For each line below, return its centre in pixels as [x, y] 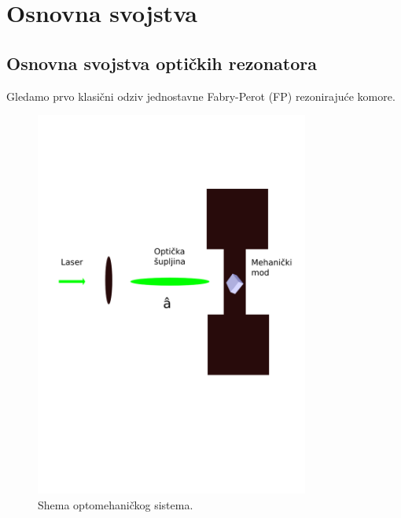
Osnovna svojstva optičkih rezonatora [162, 63]
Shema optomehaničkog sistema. [116, 504]
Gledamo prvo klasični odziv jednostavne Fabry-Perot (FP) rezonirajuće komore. [201, 96]
